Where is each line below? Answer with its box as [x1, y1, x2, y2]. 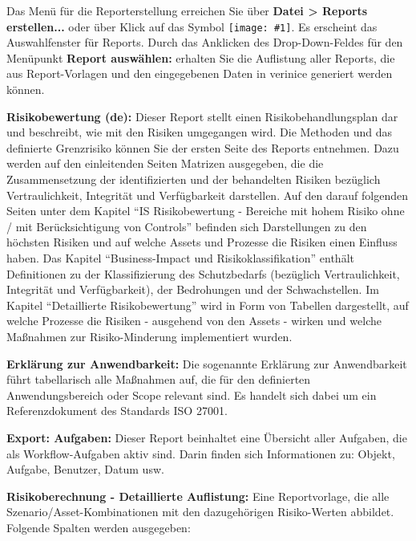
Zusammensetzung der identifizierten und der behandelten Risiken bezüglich [6, 171, 381, 187]
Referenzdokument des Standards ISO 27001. [6, 402, 228, 419]
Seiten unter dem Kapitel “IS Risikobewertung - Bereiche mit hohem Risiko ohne [6, 202, 405, 219]
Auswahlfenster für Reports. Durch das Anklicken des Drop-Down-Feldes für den [6, 34, 403, 51]
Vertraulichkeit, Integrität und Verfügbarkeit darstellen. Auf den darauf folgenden [6, 186, 408, 203]
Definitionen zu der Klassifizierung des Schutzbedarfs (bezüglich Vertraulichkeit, [6, 265, 400, 282]
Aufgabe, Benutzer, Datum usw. [6, 461, 164, 478]
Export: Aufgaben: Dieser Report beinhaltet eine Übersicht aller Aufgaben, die [6, 429, 407, 445]
